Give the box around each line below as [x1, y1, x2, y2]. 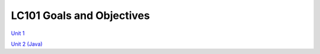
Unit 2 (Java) [11, 40, 43, 47]
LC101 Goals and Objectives [11, 9, 151, 22]
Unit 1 [11, 30, 25, 37]
